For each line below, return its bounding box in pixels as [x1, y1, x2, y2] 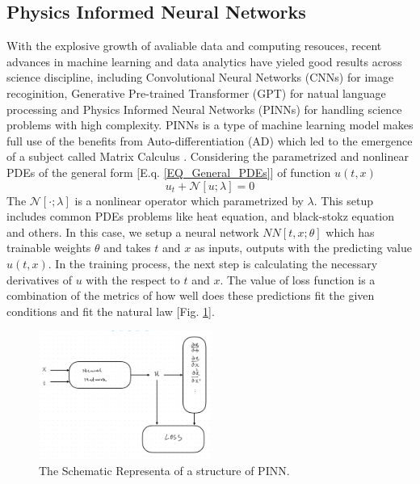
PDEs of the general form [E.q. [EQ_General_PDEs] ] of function [6, 163, 331, 180]
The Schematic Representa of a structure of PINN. [39, 461, 290, 478]
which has [325, 223, 375, 240]
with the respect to [86, 271, 180, 288]
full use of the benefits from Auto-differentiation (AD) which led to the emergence [6, 132, 413, 149]
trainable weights [6, 239, 91, 256]
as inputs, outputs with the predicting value [194, 239, 412, 256]
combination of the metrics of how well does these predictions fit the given [6, 287, 375, 304]
